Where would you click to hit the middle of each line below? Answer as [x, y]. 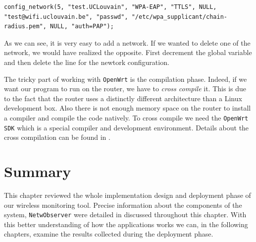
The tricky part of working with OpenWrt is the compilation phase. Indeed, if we [126, 79]
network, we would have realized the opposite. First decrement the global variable [128, 52]
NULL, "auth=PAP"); [82, 27]
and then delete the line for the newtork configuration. [87, 62]
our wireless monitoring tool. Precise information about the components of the [123, 205]
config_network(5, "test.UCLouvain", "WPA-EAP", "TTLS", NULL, [110, 7]
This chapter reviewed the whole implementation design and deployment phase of [128, 195]
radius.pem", [25, 27]
